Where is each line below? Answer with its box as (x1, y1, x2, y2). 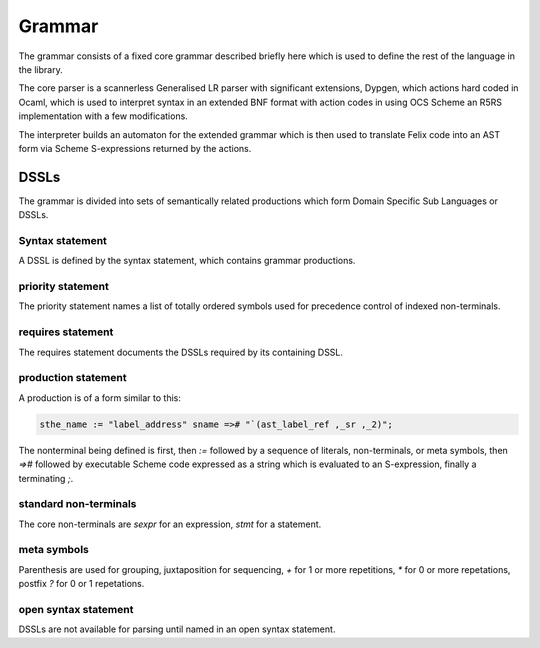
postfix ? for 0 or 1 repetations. (18, 578, 145, 590)
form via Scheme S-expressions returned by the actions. (18, 142, 252, 154)
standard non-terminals (18, 497, 137, 511)
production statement (18, 371, 127, 385)
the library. (18, 63, 64, 75)
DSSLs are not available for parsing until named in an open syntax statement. (18, 623, 336, 635)
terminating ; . (18, 472, 74, 484)
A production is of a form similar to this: (18, 391, 182, 404)
